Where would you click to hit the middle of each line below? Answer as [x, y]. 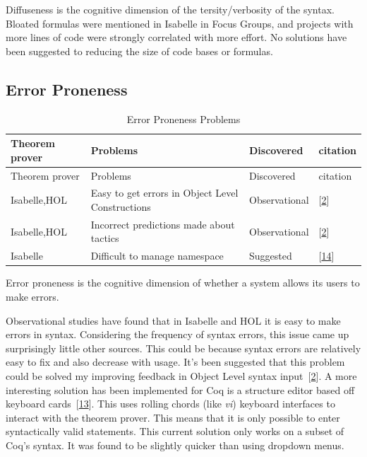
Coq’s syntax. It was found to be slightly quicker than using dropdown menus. [175, 445]
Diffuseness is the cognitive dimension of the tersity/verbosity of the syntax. [170, 9]
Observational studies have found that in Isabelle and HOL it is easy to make [173, 320]
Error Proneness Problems [183, 118]
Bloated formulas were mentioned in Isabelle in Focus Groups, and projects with [180, 23]
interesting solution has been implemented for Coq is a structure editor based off [180, 389]
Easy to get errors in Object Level [164, 193]
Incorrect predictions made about [163, 224]
